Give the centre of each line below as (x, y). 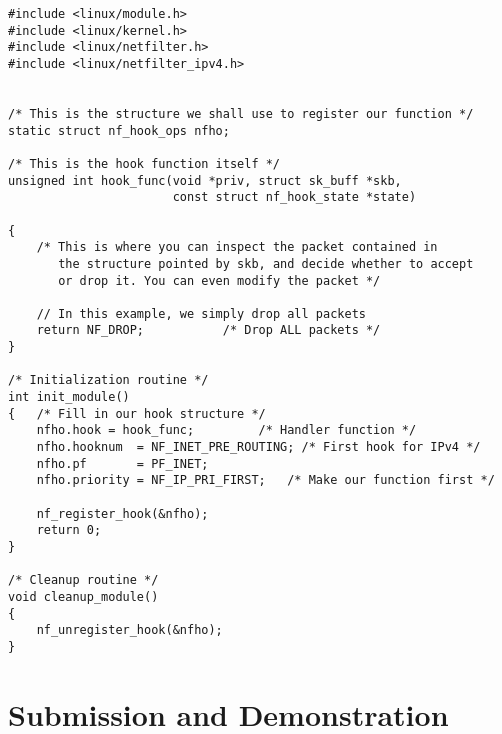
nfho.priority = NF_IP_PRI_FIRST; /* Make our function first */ (265, 480)
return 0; (69, 530)
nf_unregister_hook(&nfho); (129, 630)
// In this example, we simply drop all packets (201, 313)
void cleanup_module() (83, 596)
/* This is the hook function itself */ (144, 163)
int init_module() (69, 397)
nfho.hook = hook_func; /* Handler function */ (226, 430)
